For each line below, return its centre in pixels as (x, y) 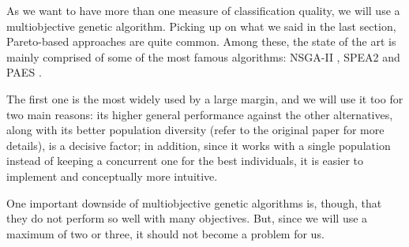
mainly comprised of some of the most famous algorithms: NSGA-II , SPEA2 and (203, 56)
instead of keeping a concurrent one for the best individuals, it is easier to (185, 161)
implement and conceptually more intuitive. (112, 176)
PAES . (24, 72)
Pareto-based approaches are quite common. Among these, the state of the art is (201, 41)
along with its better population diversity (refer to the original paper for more (195, 130)
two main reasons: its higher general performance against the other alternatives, (200, 114)
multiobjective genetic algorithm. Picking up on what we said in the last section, (201, 26)
